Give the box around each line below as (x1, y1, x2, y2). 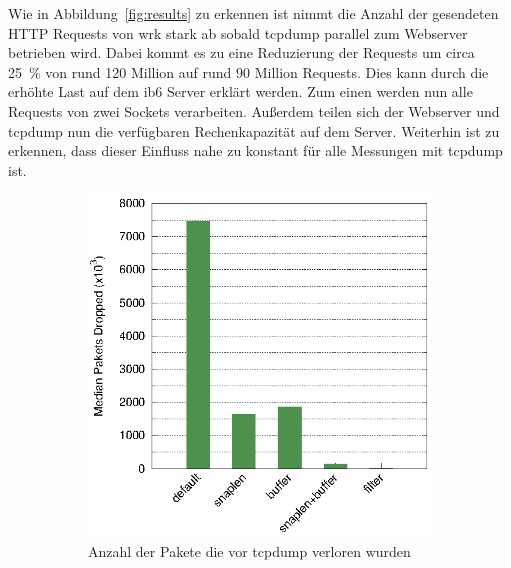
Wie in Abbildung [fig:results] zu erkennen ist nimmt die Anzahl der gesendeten (8, 3, 499, 23)
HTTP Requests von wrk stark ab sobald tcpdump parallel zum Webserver (8, 22, 468, 43)
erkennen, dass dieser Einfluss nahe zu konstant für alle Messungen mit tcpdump (8, 140, 503, 161)
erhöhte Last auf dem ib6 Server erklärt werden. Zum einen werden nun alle (8, 81, 473, 102)
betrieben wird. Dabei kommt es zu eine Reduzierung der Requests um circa (8, 42, 475, 63)
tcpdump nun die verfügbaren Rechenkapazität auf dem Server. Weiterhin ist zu (8, 120, 500, 141)
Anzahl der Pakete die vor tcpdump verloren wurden (88, 540, 411, 561)
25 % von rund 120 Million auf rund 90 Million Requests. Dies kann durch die (8, 61, 489, 82)
